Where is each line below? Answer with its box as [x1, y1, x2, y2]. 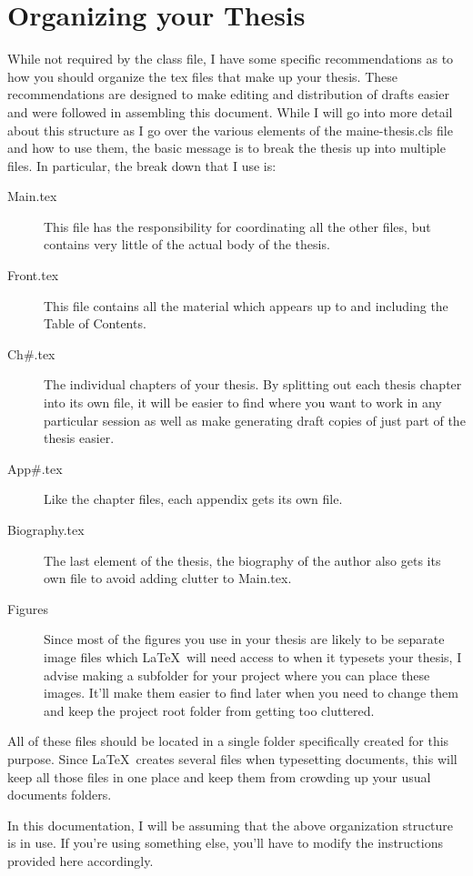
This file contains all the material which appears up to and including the [44, 296, 448, 315]
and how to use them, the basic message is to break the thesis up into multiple [7, 138, 446, 157]
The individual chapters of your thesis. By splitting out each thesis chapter [44, 375, 462, 394]
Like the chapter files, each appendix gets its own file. [44, 489, 343, 508]
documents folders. [7, 785, 112, 804]
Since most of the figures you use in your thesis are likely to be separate [44, 629, 445, 649]
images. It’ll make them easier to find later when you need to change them [44, 683, 458, 702]
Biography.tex [7, 520, 85, 539]
